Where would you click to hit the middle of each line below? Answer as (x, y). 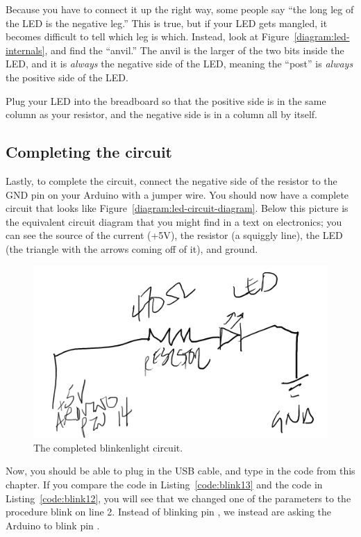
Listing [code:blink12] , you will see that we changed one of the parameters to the (178, 498)
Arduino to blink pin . (53, 525)
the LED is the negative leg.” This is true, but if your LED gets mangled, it (167, 23)
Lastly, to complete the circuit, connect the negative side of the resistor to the (171, 180)
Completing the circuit (89, 152)
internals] (25, 50)
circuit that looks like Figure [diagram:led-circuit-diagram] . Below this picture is (177, 208)
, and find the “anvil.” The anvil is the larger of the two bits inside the (194, 50)
